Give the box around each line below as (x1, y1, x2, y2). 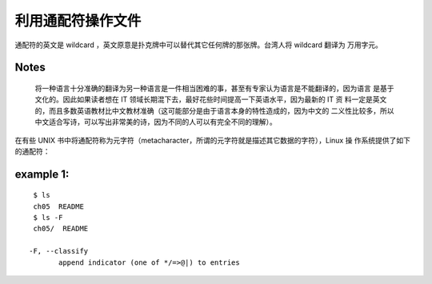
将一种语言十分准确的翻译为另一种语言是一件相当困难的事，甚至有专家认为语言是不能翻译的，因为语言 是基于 (34, 83, 394, 93)
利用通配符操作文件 (14, 12, 142, 30)
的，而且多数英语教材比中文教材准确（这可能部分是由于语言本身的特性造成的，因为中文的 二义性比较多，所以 (34, 106, 394, 115)
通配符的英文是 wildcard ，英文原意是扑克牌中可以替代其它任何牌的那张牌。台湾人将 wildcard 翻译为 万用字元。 (14, 40, 383, 50)
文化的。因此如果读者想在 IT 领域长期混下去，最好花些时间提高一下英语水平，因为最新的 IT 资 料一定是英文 (34, 94, 387, 104)
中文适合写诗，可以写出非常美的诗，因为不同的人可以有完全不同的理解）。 (34, 117, 277, 127)
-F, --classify (29, 246, 89, 256)
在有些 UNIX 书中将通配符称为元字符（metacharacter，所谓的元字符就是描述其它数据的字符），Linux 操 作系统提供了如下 (14, 135, 411, 145)
